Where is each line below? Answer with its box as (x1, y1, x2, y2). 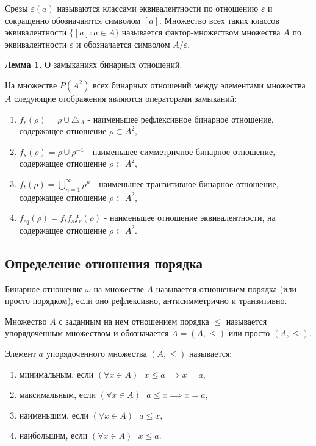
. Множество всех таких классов (159, 13, 279, 26)
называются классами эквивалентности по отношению (57, 2, 259, 14)
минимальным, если (19, 367, 94, 380)
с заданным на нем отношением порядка (59, 314, 209, 327)
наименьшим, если (19, 408, 88, 421)
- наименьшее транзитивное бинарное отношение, (93, 177, 279, 190)
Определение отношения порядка (5, 253, 203, 272)
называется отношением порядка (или (156, 282, 296, 295)
